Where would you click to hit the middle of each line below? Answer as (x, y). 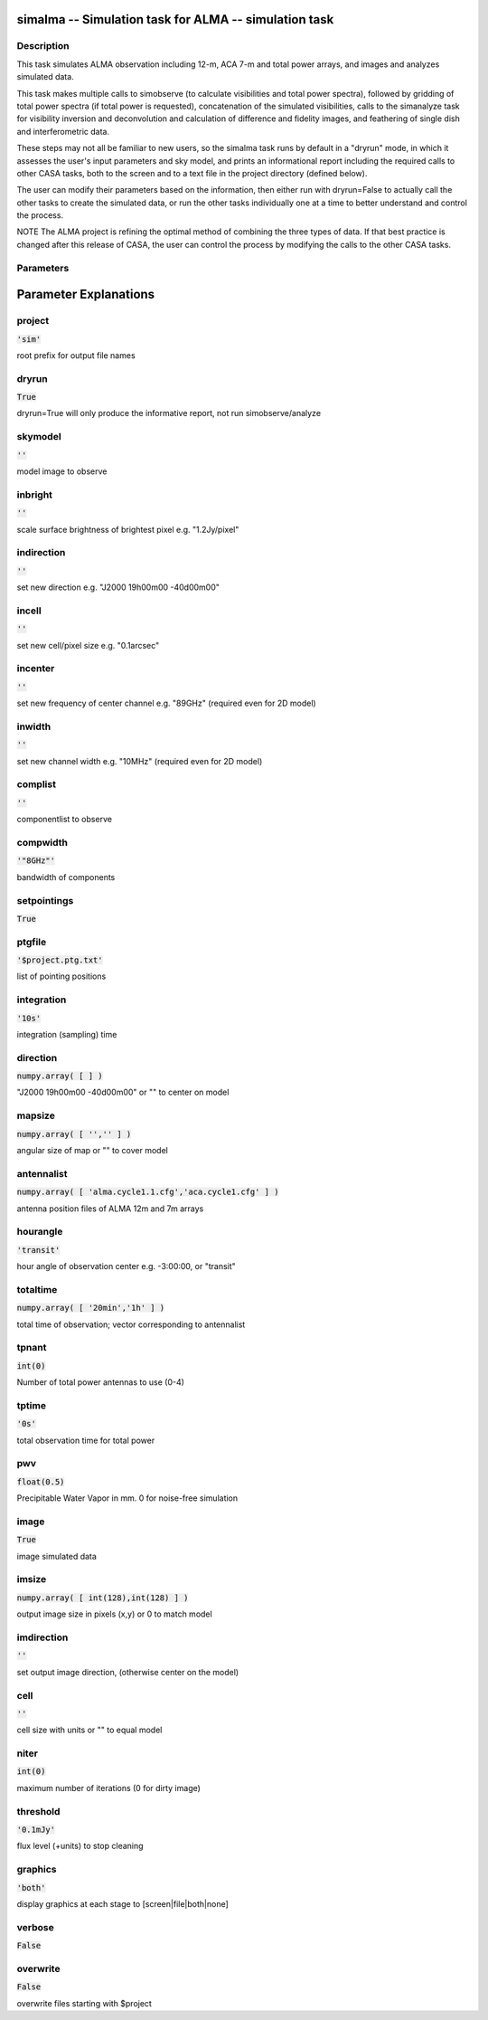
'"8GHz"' (36, 861)
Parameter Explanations (86, 294)
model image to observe (62, 471)
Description (43, 46)
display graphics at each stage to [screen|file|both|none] (123, 1903)
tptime (32, 1405)
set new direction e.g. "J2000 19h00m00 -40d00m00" (118, 587)
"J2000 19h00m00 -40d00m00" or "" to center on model (123, 1092)
